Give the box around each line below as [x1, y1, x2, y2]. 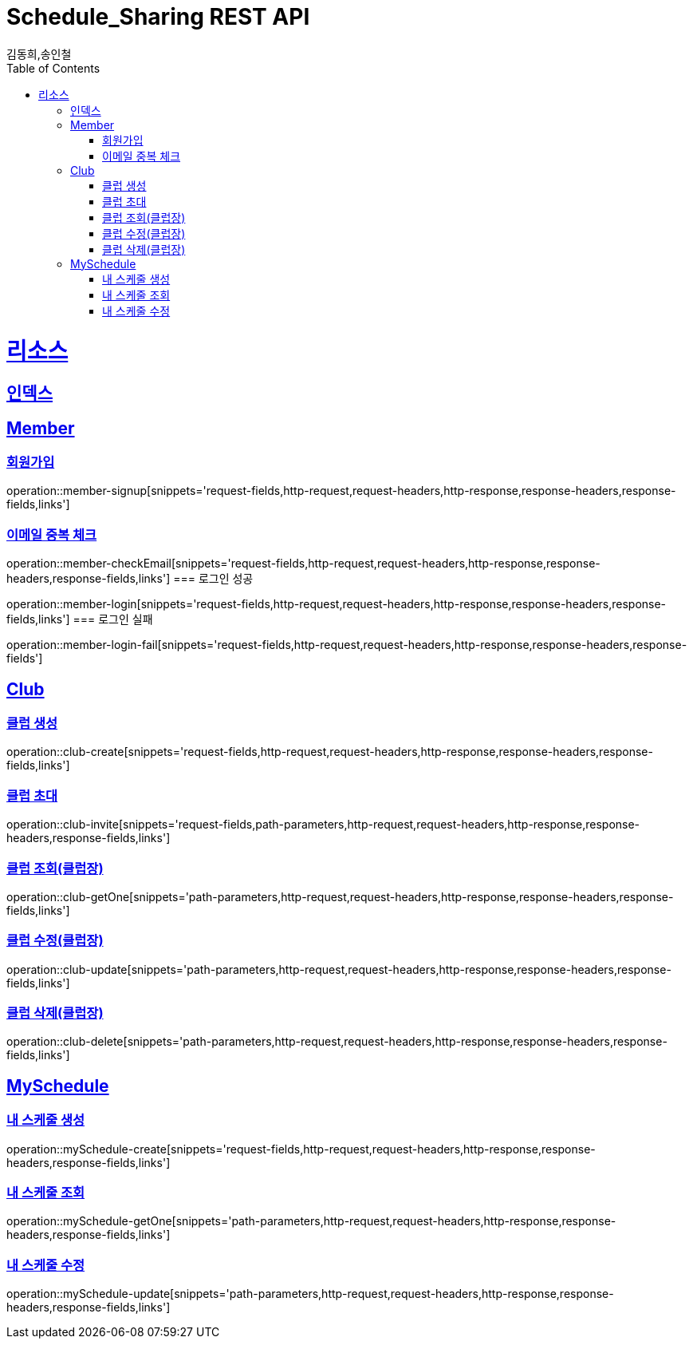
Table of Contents [6, 61, 100, 75]
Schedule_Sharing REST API [6, 3, 310, 30]
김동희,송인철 [6, 46, 72, 61]
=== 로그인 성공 [173, 572, 254, 586]
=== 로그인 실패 [73, 612, 153, 627]
